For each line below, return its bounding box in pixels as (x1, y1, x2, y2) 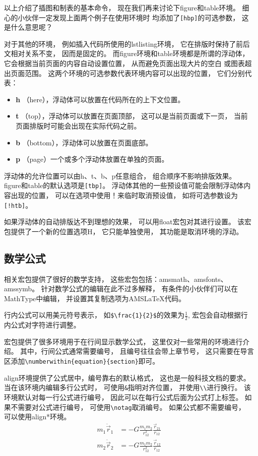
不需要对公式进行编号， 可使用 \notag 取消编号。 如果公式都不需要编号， (10, 401, 246, 412)
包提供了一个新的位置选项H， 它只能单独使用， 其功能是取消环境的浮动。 (4, 226, 243, 236)
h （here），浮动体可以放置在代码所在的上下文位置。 (15, 94, 185, 104)
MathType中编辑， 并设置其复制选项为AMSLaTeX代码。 (4, 293, 186, 303)
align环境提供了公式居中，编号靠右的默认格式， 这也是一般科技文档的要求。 (4, 372, 251, 383)
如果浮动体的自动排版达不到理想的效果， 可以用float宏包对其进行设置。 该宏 (4, 216, 252, 227)
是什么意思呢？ (4, 22, 53, 32)
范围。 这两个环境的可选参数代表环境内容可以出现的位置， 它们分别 (24, 67, 245, 78)
